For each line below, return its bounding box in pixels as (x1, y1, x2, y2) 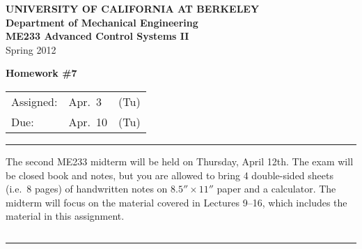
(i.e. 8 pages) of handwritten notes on (6, 181, 168, 196)
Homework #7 (6, 66, 77, 80)
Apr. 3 (68, 93, 102, 110)
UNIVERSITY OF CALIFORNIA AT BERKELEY (6, 1, 260, 15)
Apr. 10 (68, 113, 108, 130)
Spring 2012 (6, 42, 56, 56)
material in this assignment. (6, 209, 125, 223)
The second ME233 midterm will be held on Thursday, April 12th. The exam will (6, 153, 354, 168)
